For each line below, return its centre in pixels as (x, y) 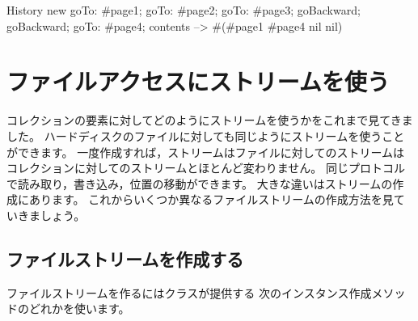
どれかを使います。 (79, 308)
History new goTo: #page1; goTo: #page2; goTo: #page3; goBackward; (184, 10)
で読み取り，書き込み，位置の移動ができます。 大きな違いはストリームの (200, 183)
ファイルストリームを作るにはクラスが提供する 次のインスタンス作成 (189, 292)
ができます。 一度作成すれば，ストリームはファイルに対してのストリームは (205, 152)
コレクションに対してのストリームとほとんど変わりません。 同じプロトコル (206, 168)
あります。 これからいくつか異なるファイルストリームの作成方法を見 (211, 199)
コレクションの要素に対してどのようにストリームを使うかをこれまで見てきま (210, 120)
